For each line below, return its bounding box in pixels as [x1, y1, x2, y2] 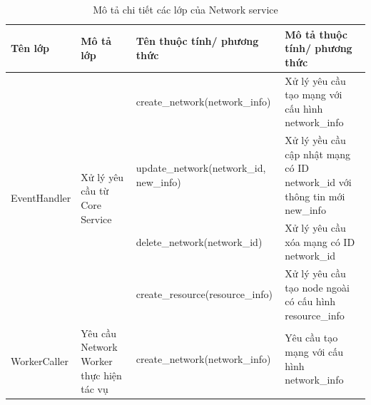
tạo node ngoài [285, 280, 350, 294]
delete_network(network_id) [136, 234, 263, 249]
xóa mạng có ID [285, 234, 355, 249]
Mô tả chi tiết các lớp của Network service [93, 2, 278, 16]
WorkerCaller [11, 353, 69, 368]
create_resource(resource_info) [136, 287, 273, 302]
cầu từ [81, 183, 109, 198]
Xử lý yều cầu [285, 133, 346, 148]
